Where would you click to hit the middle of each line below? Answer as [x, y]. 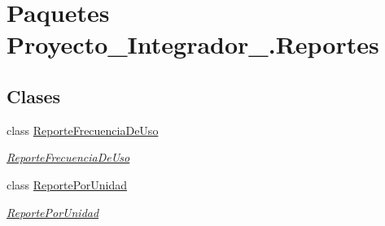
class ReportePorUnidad [67, 184]
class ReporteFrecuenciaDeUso [83, 130]
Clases [34, 96]
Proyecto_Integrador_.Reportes [193, 44]
